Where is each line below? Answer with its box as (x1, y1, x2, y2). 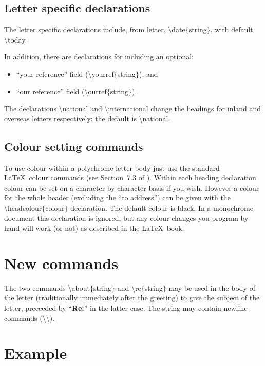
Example (4, 342, 67, 363)
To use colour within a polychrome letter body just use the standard (4, 162, 220, 173)
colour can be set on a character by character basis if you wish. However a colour (4, 182, 259, 193)
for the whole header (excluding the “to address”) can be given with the (4, 192, 231, 203)
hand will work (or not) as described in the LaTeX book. (4, 222, 184, 233)
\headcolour (4, 202, 42, 213)
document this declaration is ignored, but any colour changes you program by (4, 212, 249, 223)
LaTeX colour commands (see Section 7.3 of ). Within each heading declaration (4, 172, 256, 183)
